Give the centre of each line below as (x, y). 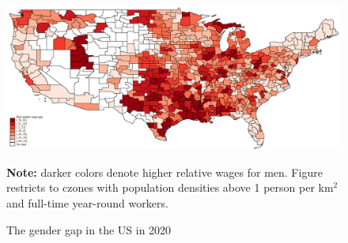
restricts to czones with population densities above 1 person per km (170, 187)
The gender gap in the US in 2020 (89, 229)
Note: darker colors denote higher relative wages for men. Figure (165, 172)
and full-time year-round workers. (87, 202)
